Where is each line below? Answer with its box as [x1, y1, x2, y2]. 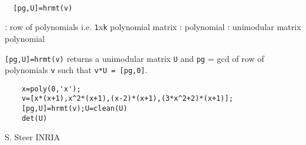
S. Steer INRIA [5, 131, 60, 143]
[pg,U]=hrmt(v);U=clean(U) [21, 104, 128, 113]
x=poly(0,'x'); [21, 84, 81, 93]
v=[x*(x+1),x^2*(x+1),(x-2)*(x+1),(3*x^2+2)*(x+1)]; [21, 94, 233, 103]
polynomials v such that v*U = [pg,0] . [5, 64, 148, 76]
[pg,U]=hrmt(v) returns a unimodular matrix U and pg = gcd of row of [5, 52, 264, 64]
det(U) [21, 114, 47, 123]
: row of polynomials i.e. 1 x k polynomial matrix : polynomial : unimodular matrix [5, 21, 301, 33]
